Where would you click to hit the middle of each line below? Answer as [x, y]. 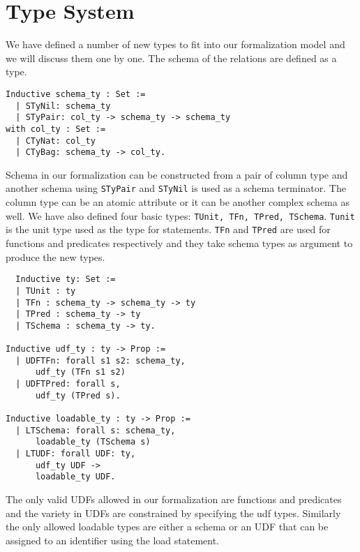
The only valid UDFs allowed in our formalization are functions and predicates [174, 499]
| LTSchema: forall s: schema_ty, [96, 430]
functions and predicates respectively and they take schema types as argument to [179, 243]
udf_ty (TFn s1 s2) [80, 372]
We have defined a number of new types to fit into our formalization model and [175, 44]
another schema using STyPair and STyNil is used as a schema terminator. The [176, 188]
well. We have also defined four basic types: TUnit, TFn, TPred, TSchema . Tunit [180, 215]
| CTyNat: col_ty [55, 141]
